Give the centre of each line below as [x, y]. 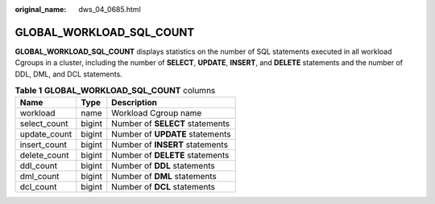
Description [134, 103]
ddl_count [39, 166]
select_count [44, 124]
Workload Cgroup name [157, 113]
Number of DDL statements [163, 166]
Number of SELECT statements [170, 124]
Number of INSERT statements [170, 145]
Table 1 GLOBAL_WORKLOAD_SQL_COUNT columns [115, 91]
